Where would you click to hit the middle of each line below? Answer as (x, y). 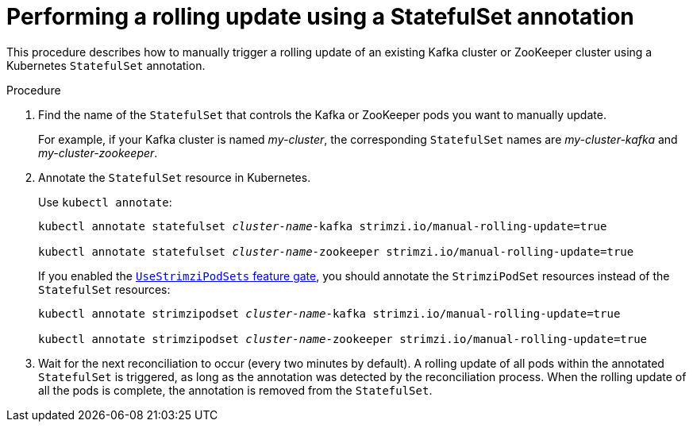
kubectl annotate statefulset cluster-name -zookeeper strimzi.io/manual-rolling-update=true (336, 251)
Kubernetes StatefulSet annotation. (106, 65)
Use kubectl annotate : (105, 202)
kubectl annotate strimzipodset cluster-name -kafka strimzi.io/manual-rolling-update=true (329, 313)
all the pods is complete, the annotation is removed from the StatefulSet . (235, 390)
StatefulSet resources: (104, 289)
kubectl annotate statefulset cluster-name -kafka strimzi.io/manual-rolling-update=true (323, 226)
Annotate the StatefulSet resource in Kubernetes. (175, 177)
